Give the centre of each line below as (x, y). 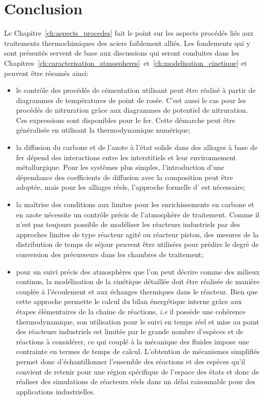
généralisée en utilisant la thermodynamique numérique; (103, 130)
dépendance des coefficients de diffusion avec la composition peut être (124, 177)
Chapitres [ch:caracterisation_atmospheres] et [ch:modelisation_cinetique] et (126, 62)
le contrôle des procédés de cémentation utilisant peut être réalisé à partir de (136, 90)
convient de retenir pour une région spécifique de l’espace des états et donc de (137, 371)
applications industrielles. (55, 391)
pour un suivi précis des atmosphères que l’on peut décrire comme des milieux (138, 271)
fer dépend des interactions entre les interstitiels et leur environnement (126, 157)
